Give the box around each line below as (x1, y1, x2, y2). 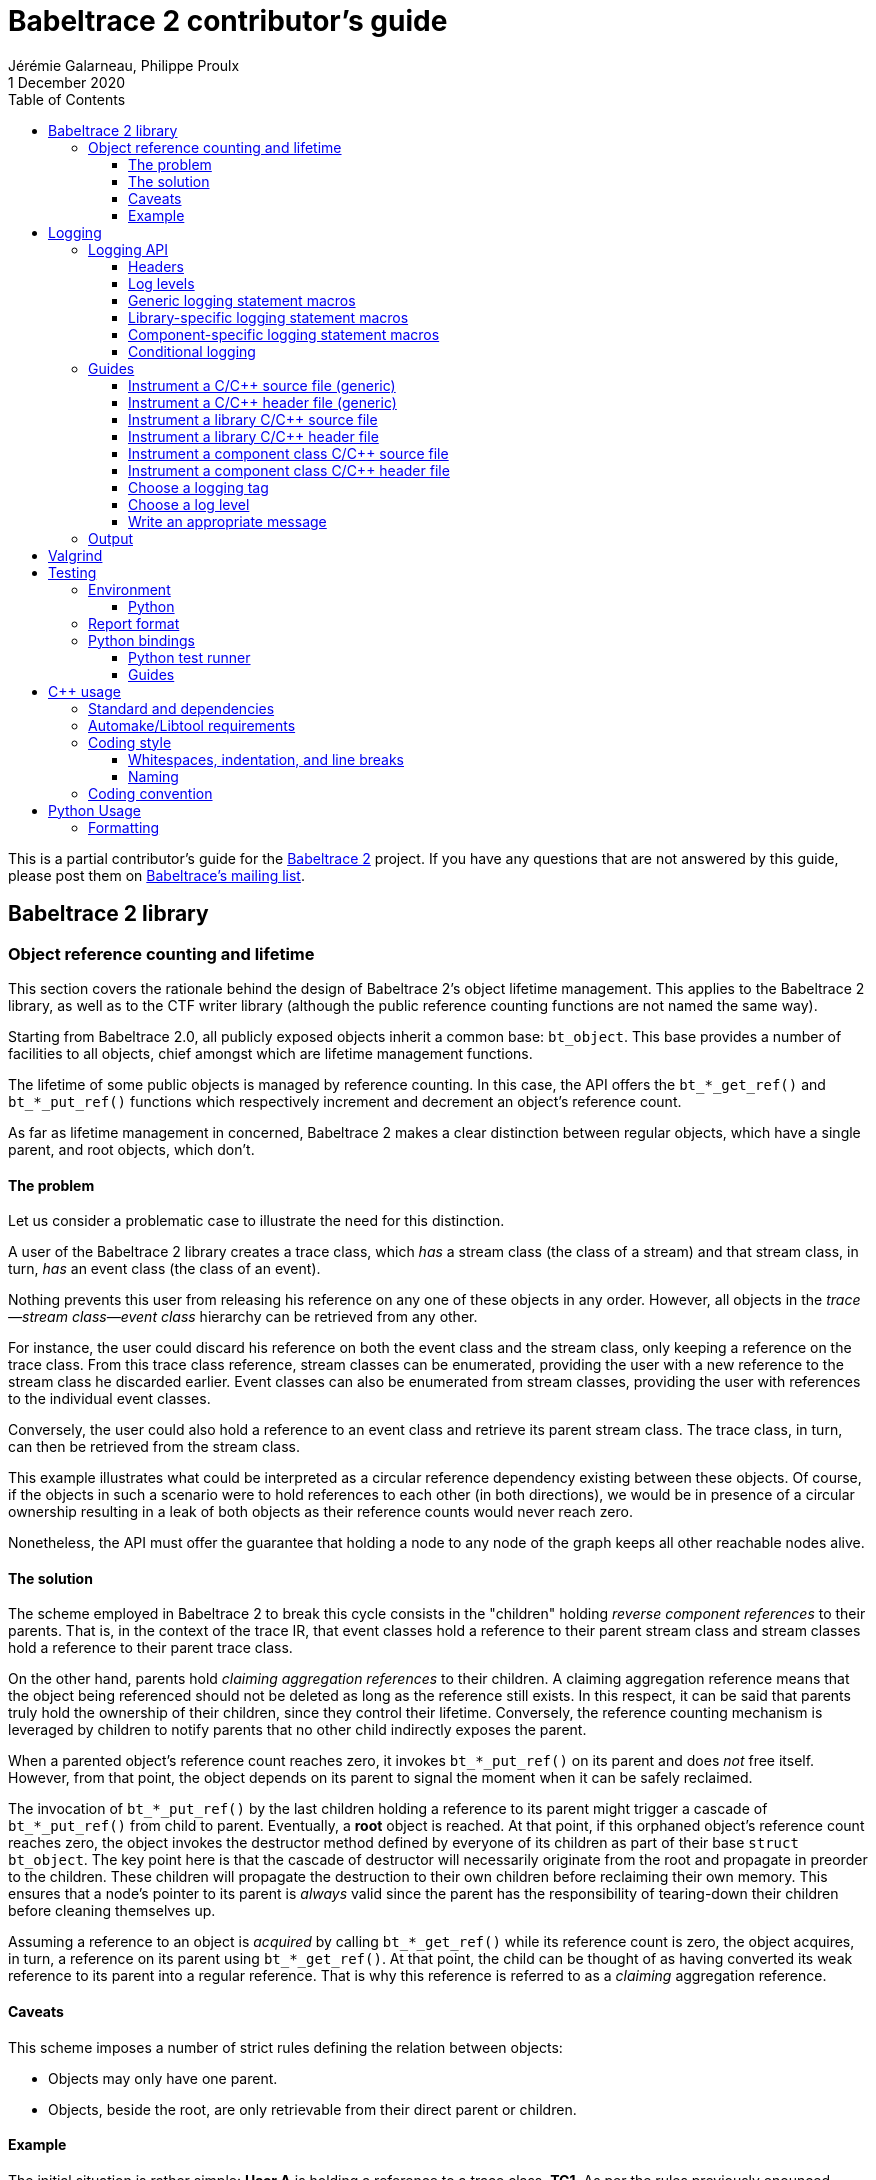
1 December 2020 (8, 73, 126, 91)
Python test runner (128, 648, 251, 666)
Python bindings (88, 631, 195, 649)
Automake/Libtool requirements (88, 716, 296, 734)
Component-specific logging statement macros (128, 325, 440, 343)
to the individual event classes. (8, 1390, 211, 1408)
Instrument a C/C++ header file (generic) (128, 393, 397, 411)
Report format (88, 614, 180, 632)
